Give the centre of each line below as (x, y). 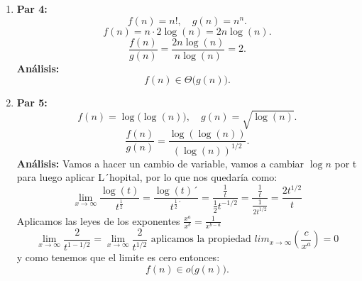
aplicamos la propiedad (201, 239)
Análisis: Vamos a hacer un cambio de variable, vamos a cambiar (160, 163)
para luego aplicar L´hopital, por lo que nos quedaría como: (147, 177)
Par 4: (32, 9)
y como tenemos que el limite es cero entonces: (118, 257)
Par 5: (32, 103)
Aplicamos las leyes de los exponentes (98, 220)
